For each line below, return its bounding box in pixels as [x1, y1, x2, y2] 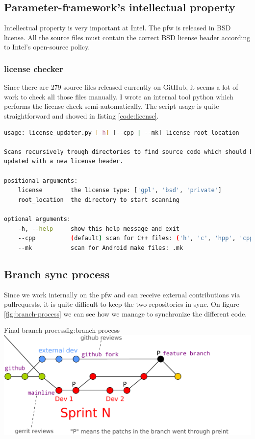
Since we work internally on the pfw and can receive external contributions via [4, 289, 240, 299]
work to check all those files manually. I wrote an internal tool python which [4, 91, 233, 101]
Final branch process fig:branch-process [4, 325, 120, 335]
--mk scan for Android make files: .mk [18, 244, 183, 251]
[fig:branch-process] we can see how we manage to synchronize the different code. [4, 308, 247, 318]
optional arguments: [4, 215, 71, 222]
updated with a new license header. [4, 158, 124, 165]
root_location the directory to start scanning [18, 196, 179, 203]
